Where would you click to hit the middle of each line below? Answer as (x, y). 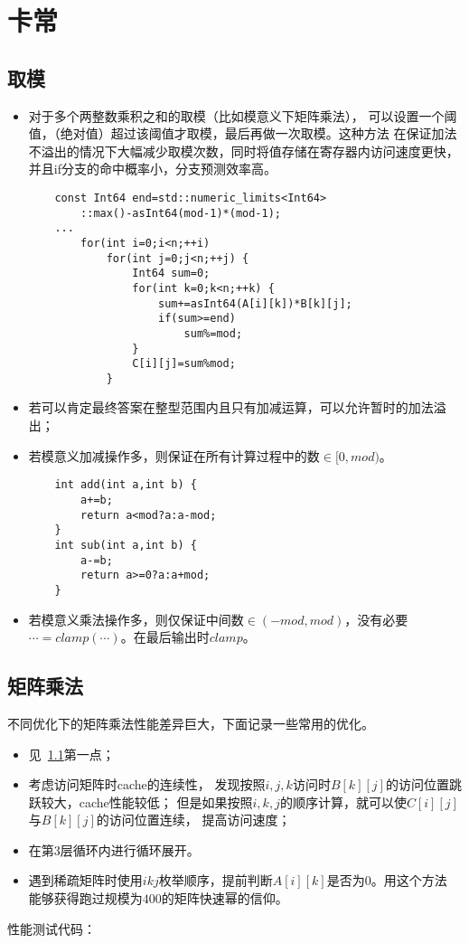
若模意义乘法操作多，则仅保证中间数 (136, 619)
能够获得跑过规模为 (85, 898)
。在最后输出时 (165, 637)
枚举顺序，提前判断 (216, 880)
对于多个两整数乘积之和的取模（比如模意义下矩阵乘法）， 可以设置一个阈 (243, 115)
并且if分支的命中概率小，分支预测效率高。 (152, 169)
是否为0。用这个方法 (387, 880)
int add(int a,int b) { (126, 485)
